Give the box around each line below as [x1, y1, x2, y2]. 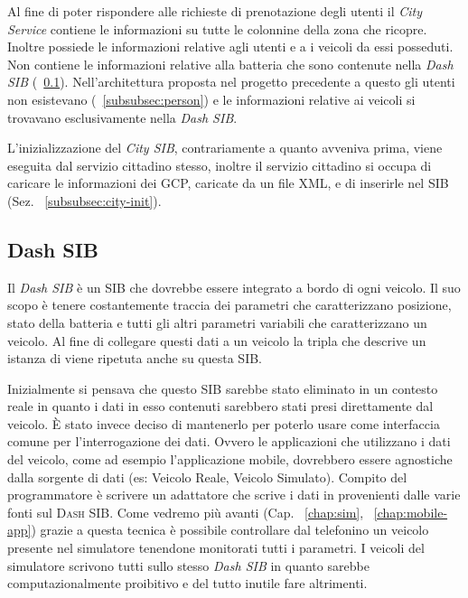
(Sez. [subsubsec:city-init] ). [7, 191, 162, 210]
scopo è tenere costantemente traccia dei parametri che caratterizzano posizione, [7, 295, 452, 314]
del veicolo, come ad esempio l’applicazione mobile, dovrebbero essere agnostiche [7, 450, 453, 469]
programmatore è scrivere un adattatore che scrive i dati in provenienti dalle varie [7, 485, 461, 504]
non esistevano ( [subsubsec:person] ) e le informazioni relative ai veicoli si [7, 89, 416, 108]
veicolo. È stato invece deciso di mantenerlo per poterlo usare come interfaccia [7, 414, 440, 433]
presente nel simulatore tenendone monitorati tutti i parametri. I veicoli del [7, 538, 425, 557]
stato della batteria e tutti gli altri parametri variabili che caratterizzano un [7, 313, 427, 332]
